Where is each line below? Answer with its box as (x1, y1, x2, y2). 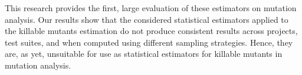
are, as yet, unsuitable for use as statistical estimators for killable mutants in (5, 47, 283, 60)
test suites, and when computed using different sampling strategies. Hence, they (5, 36, 293, 48)
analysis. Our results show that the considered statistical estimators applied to (5, 13, 288, 25)
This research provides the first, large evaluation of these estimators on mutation (5, 2, 297, 13)
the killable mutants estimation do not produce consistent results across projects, (5, 25, 298, 37)
